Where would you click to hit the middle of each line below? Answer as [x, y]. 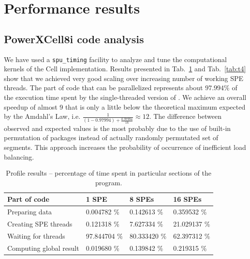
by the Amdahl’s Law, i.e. [42, 116]
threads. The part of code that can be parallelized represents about [103, 88]
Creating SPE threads [40, 224]
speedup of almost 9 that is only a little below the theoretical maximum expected [125, 106]
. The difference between [185, 116]
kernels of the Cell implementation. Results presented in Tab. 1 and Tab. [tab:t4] [125, 69]
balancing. [19, 156]
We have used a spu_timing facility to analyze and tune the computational [115, 59]
